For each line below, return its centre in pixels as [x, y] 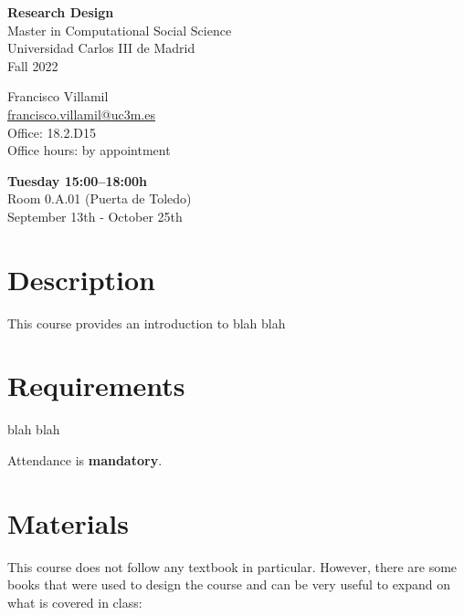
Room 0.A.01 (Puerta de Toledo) [100, 198]
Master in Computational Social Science [120, 30]
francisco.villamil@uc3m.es [81, 114]
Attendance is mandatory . [85, 459]
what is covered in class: [75, 602]
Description [82, 279]
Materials [69, 522]
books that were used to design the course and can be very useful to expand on [229, 584]
